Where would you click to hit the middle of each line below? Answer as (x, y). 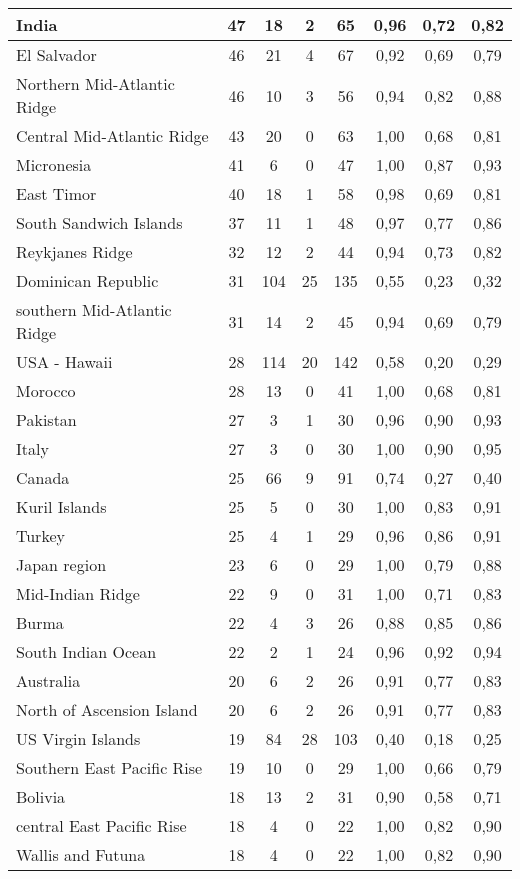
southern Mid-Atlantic (94, 309)
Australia (48, 680)
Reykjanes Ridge (74, 251)
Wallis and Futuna (81, 854)
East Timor (56, 193)
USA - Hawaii (64, 361)
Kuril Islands (61, 506)
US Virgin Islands (78, 738)
